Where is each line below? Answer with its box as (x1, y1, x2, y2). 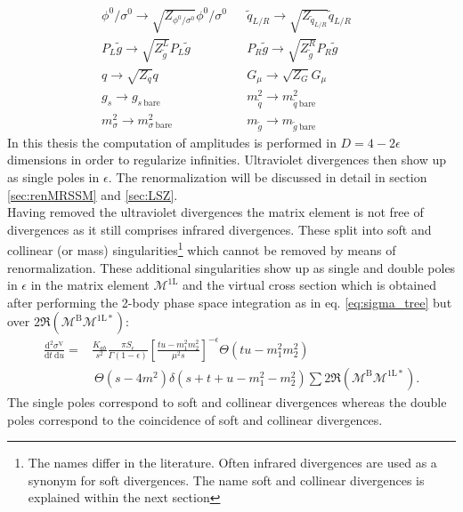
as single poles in (7, 168, 100, 187)
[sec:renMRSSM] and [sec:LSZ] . (7, 185, 178, 204)
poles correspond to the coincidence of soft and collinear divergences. (7, 410, 383, 428)
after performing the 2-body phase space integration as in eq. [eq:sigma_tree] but (7, 292, 452, 311)
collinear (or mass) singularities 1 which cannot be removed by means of (7, 238, 396, 260)
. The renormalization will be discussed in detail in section (108, 168, 427, 187)
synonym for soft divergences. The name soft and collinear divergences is (28, 470, 425, 489)
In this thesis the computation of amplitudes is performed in (7, 132, 337, 151)
